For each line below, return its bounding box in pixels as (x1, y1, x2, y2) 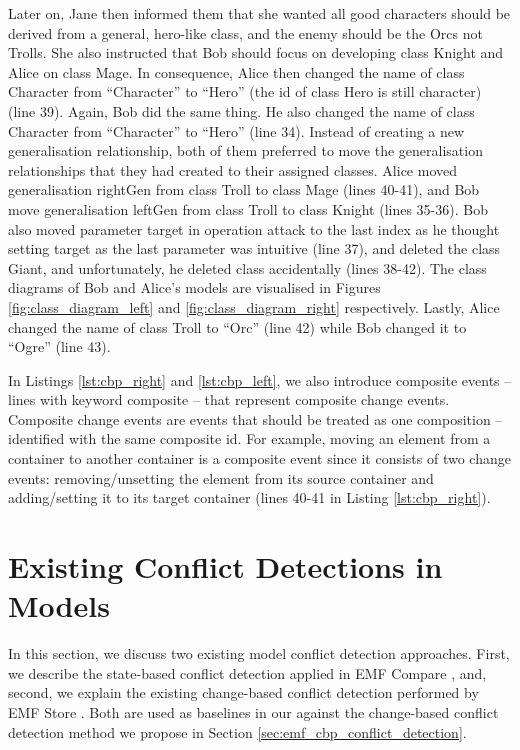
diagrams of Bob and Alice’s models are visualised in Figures (8, 277, 381, 298)
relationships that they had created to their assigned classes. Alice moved (8, 159, 458, 180)
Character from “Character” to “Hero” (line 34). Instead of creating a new (8, 120, 465, 141)
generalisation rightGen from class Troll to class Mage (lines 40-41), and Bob (8, 179, 480, 200)
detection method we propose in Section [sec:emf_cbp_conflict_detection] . (8, 721, 467, 742)
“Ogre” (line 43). (8, 336, 111, 357)
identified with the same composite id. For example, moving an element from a (8, 428, 491, 449)
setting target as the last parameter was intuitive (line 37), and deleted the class (8, 238, 501, 259)
